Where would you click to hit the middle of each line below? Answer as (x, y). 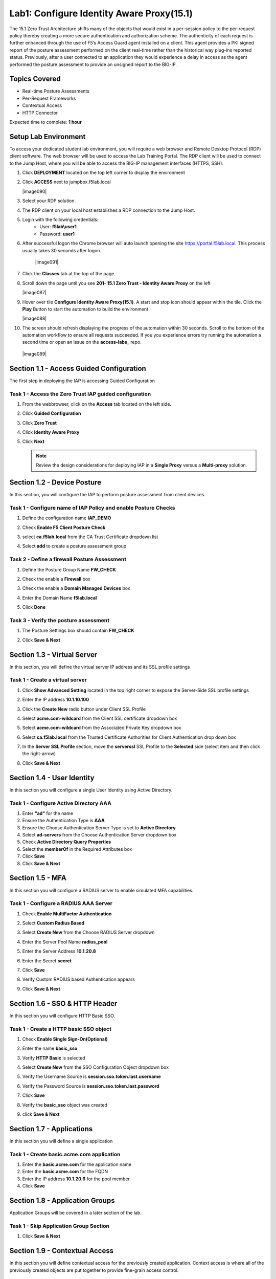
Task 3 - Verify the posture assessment (60, 620)
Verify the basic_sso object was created (65, 1105)
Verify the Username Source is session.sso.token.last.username (91, 1076)
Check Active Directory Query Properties (67, 842)
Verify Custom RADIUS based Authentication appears (78, 979)
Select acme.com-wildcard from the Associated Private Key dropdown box (102, 728)
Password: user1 (57, 234)
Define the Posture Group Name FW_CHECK (69, 569)
